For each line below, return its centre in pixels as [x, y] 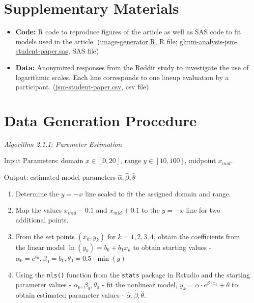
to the [151, 210]
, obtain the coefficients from [197, 236]
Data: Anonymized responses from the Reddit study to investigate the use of [132, 67]
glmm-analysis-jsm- [209, 41]
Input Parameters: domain [44, 160]
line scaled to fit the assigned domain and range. [158, 193]
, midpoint [200, 160]
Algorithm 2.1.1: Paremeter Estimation [63, 144]
